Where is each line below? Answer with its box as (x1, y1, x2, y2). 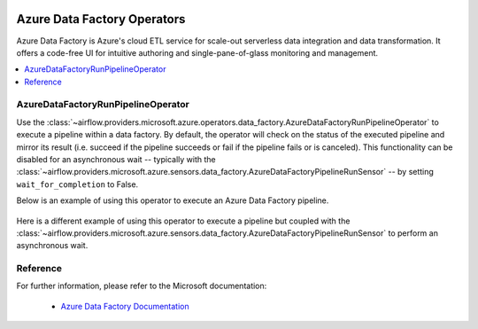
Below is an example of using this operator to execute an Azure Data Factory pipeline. (16, 195, 329, 206)
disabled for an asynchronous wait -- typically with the (16, 154, 216, 164)
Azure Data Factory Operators (16, 12, 186, 27)
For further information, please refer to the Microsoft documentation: (16, 280, 267, 292)
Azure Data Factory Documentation (60, 301, 189, 311)
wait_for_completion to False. (16, 178, 139, 190)
